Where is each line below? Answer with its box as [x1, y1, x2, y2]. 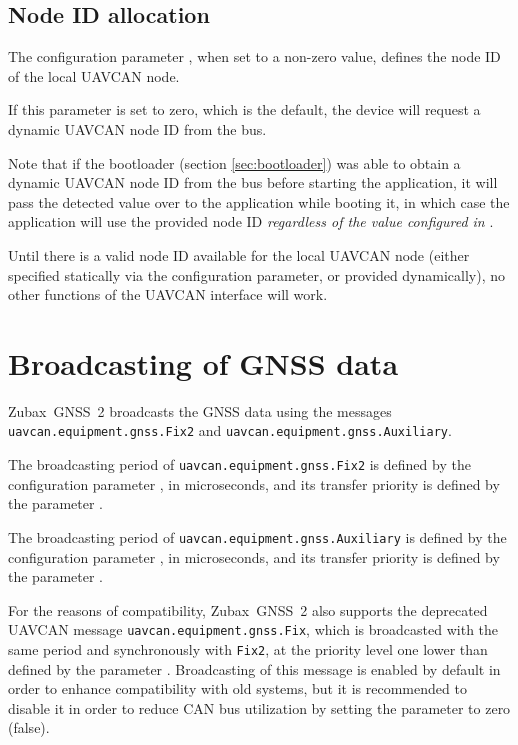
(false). [8, 717, 50, 738]
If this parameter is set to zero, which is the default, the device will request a [8, 99, 481, 120]
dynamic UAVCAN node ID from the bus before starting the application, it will [8, 172, 498, 193]
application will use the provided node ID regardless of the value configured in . [8, 211, 494, 232]
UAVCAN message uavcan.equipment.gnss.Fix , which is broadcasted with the [8, 619, 499, 640]
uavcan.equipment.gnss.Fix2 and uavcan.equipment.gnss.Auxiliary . [8, 420, 452, 441]
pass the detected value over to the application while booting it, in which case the [8, 191, 510, 212]
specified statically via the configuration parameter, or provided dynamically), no [8, 264, 506, 285]
